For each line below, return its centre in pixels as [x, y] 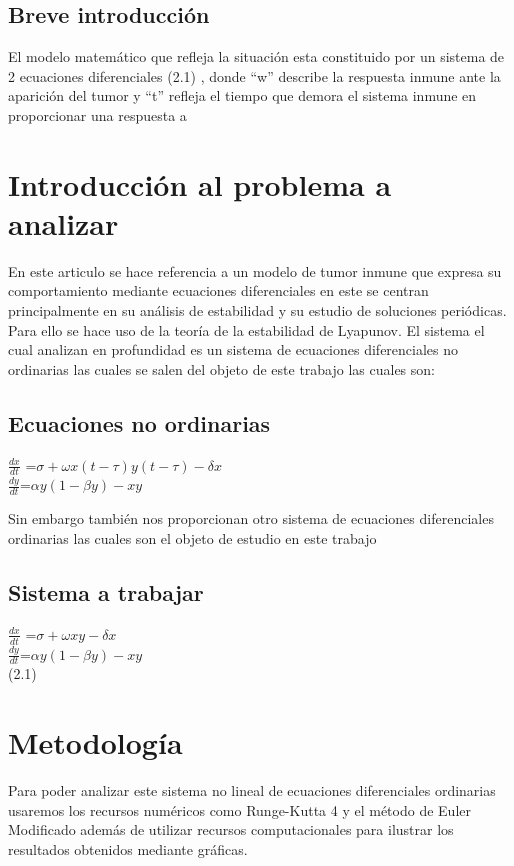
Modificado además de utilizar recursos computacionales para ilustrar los [231, 829]
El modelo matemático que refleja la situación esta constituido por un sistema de [256, 56]
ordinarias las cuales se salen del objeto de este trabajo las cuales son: [221, 368]
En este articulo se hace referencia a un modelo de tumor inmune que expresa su [255, 270]
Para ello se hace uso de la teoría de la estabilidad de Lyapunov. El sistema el [246, 329]
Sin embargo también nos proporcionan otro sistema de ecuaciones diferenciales [251, 518]
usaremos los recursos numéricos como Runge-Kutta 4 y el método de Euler [239, 809]
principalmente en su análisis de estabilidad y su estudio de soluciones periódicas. [257, 310]
